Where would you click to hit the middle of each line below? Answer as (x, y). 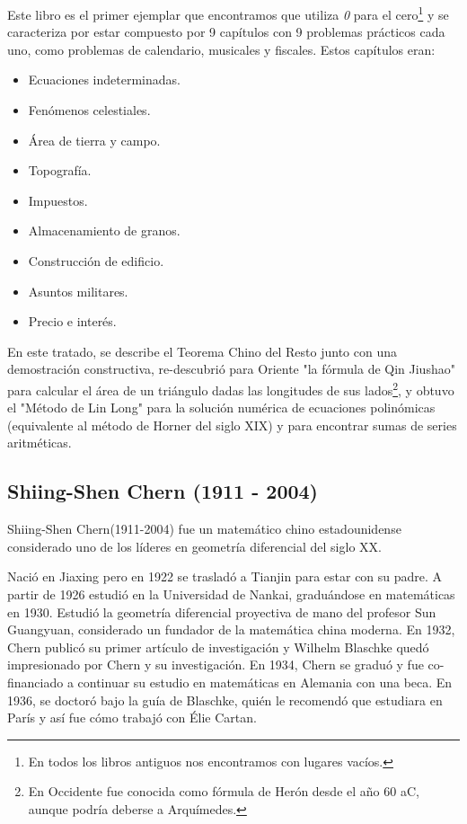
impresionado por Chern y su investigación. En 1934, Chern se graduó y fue (216, 665)
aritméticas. (40, 443)
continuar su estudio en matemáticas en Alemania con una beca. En (265, 682)
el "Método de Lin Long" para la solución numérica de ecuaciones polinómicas (221, 408)
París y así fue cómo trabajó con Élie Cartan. (132, 718)
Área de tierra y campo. (94, 140)
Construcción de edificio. (96, 261)
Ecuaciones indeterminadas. (104, 80)
